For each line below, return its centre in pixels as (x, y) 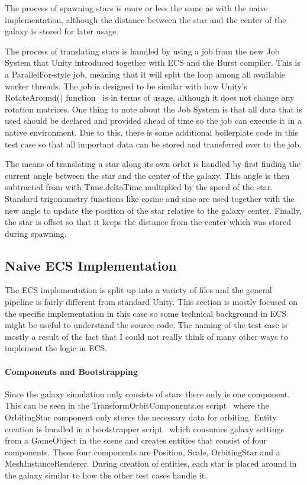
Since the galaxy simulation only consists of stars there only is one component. (148, 394)
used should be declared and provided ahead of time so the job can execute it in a (153, 121)
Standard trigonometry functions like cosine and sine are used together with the (150, 198)
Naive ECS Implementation (91, 265)
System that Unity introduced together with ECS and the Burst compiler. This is (153, 62)
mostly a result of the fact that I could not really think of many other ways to (146, 336)
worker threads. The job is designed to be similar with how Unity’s (126, 86)
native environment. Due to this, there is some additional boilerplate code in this (152, 132)
